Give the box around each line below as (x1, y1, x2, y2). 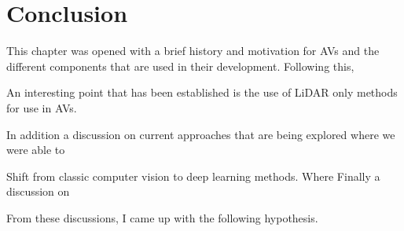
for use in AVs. (6, 99, 77, 115)
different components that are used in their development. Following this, (6, 57, 354, 74)
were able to (6, 141, 65, 158)
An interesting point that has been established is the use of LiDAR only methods (6, 84, 398, 101)
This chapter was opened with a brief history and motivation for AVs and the (6, 42, 380, 59)
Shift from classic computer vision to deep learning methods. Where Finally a (6, 167, 380, 184)
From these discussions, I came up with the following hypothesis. (6, 209, 318, 225)
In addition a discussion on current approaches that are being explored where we (6, 126, 395, 142)
